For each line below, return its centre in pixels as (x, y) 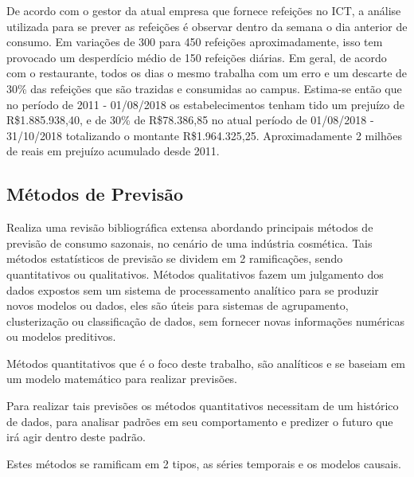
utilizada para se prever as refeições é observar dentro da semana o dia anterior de (207, 26)
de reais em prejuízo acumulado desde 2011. (113, 151)
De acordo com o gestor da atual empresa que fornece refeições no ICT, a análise (204, 10)
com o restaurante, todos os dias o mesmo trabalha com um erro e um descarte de (207, 73)
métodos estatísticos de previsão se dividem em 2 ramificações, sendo (175, 258)
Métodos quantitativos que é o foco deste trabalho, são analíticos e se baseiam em (206, 363)
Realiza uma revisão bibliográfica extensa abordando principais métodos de (190, 227)
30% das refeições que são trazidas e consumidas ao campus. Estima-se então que (204, 88)
